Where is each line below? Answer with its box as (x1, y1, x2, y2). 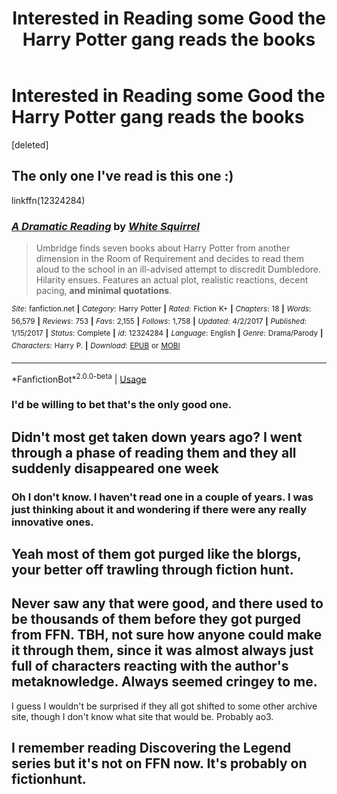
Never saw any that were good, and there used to (11, 595, 324, 612)
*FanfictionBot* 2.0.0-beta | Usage (11, 371, 147, 385)
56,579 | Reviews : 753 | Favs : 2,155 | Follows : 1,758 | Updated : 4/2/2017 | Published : (11, 316, 307, 326)
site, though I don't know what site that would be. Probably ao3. (11, 710, 274, 722)
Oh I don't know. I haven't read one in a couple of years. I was (11, 490, 314, 504)
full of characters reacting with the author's (11, 658, 289, 675)
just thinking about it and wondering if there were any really (11, 502, 308, 516)
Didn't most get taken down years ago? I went (11, 428, 303, 446)
